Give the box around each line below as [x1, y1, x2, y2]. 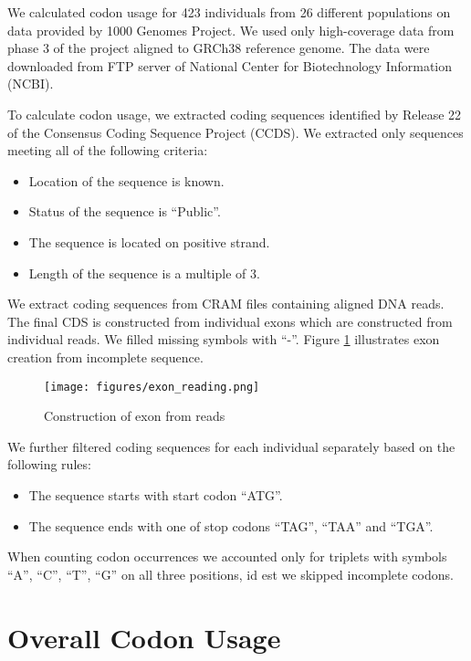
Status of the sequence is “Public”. [28, 202, 221, 221]
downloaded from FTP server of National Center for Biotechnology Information [7, 56, 453, 75]
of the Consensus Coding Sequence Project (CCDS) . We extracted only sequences [7, 122, 464, 142]
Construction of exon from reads [44, 406, 225, 425]
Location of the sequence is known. [28, 171, 225, 190]
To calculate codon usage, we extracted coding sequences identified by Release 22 [7, 104, 462, 123]
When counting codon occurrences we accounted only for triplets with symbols [7, 547, 447, 566]
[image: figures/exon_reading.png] [44, 380, 260, 393]
